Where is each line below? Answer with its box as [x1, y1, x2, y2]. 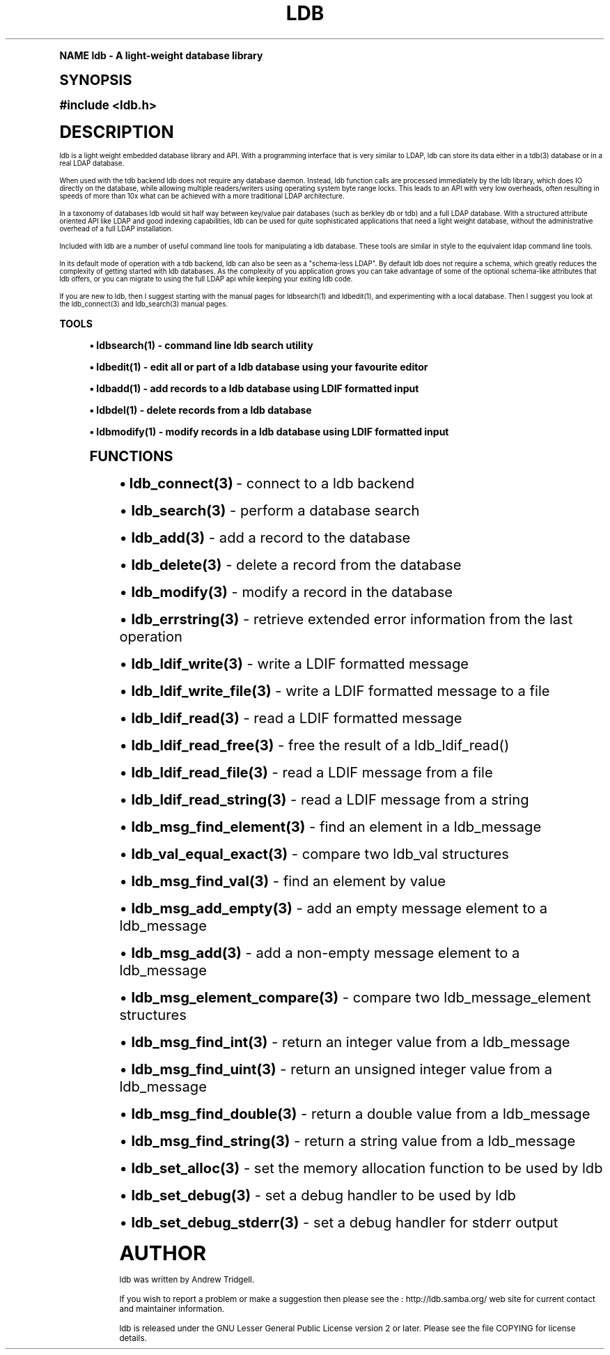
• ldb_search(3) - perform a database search [119, 501, 420, 519]
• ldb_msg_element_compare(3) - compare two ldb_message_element [119, 988, 591, 1006]
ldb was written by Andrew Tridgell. [119, 1274, 255, 1285]
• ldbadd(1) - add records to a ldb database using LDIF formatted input [89, 382, 419, 394]
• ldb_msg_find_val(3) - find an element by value [119, 872, 446, 890]
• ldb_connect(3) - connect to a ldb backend [119, 474, 415, 492]
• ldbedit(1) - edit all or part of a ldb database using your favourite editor [89, 360, 428, 373]
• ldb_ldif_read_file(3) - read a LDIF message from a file [119, 763, 493, 781]
